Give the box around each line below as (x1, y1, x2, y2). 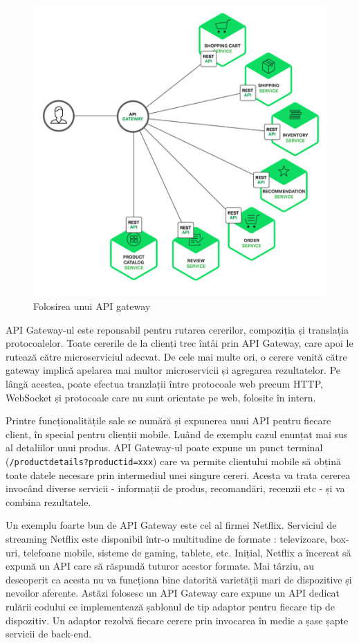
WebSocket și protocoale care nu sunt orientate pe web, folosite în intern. (6, 390, 316, 404)
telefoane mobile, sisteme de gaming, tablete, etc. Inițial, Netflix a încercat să (23, 545, 351, 559)
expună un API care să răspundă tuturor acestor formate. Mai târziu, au (6, 559, 315, 573)
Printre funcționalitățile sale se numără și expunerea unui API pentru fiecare (6, 413, 331, 428)
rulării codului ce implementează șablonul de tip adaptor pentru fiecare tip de (6, 599, 335, 614)
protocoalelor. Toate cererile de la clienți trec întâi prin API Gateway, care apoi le (6, 336, 353, 350)
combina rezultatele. (6, 494, 91, 509)
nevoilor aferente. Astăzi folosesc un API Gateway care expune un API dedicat (6, 586, 340, 600)
